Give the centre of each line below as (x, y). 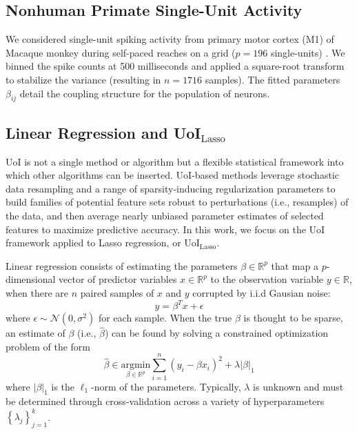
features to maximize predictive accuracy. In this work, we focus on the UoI (165, 229)
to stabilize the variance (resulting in (83, 79)
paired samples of (117, 292)
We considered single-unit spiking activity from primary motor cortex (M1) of (170, 39)
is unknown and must (298, 386)
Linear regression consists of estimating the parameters (122, 265)
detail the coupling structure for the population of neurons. (145, 93)
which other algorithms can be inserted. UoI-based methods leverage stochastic (172, 175)
